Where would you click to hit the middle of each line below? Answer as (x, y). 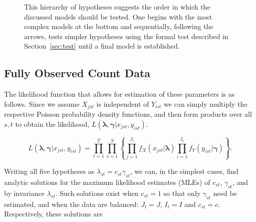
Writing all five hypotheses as (49, 171)
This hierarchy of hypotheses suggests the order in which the (117, 7)
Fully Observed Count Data (77, 73)
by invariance (24, 193)
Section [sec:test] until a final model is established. (102, 46)
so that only (182, 193)
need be (225, 193)
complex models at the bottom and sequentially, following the (119, 26)
